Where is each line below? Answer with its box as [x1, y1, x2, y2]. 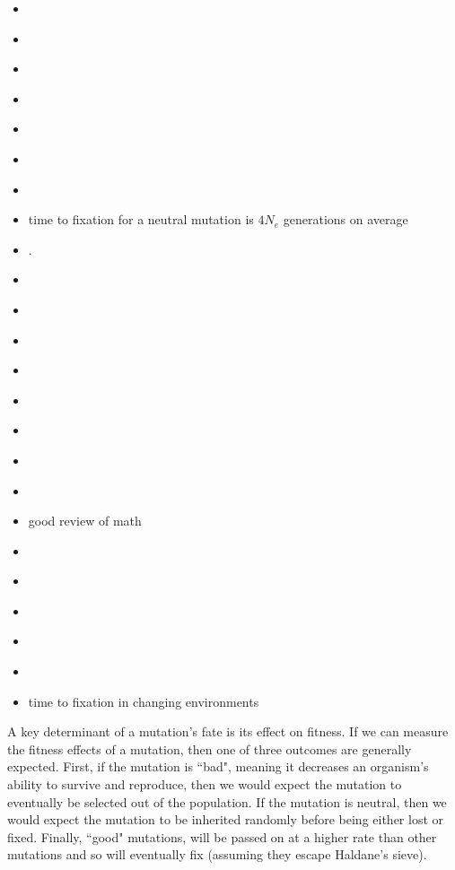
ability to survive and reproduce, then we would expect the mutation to [7, 775, 402, 794]
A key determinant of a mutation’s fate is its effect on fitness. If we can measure [7, 722, 449, 741]
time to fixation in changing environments [28, 692, 259, 710]
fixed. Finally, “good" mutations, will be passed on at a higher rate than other [7, 827, 437, 846]
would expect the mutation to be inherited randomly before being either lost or [7, 810, 444, 829]
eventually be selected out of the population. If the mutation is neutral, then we [7, 792, 447, 811]
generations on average [283, 210, 408, 229]
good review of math [28, 511, 142, 530]
